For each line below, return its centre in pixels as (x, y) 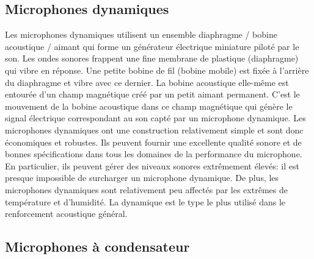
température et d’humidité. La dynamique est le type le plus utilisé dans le (145, 201)
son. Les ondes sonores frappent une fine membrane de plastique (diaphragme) (152, 58)
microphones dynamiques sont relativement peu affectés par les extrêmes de (146, 189)
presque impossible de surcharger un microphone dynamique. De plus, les (142, 178)
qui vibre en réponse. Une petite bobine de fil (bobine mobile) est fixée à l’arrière (157, 70)
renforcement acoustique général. (66, 214)
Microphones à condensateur (97, 247)
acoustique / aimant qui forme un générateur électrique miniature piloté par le (152, 46)
